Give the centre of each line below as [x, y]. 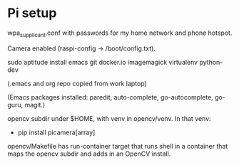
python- [211, 62]
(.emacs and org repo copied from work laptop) [77, 83]
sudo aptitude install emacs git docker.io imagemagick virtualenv [103, 62]
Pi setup [32, 13]
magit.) [35, 105]
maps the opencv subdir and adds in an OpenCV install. [89, 154]
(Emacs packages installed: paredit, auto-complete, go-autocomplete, [111, 97]
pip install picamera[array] [56, 132]
